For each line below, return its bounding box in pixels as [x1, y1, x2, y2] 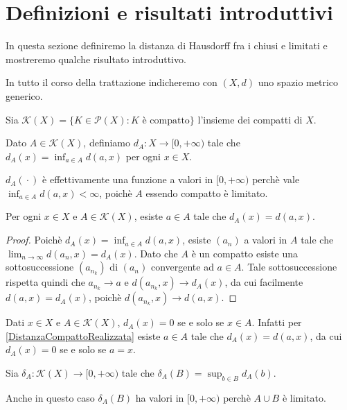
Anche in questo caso [6, 390, 95, 404]
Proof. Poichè [6, 232, 62, 247]
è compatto [142, 115, 190, 126]
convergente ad [150, 259, 214, 274]
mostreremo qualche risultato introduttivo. [6, 51, 186, 66]
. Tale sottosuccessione [241, 259, 337, 274]
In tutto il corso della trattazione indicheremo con [6, 75, 217, 89]
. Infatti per [251, 315, 302, 330]
